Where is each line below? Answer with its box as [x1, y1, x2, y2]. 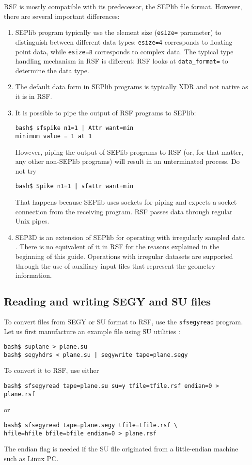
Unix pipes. [15, 216, 49, 226]
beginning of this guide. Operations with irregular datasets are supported [15, 251, 233, 261]
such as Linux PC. [4, 453, 59, 463]
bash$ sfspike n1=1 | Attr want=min [15, 125, 134, 132]
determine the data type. [15, 65, 89, 75]
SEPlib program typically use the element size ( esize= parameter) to [15, 27, 221, 37]
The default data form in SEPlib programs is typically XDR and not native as [15, 81, 248, 92]
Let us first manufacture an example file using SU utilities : [4, 326, 180, 336]
